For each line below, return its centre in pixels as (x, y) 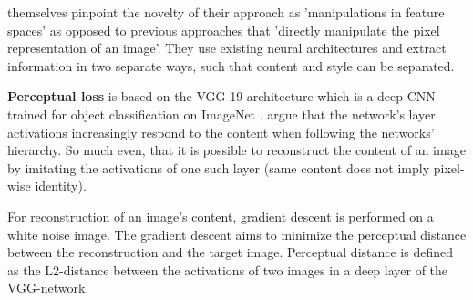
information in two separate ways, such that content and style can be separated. (231, 65)
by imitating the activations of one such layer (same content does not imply (219, 167)
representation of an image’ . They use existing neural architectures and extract (227, 48)
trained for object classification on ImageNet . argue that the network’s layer (221, 114)
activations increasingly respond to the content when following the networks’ (221, 132)
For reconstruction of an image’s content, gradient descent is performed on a (221, 216)
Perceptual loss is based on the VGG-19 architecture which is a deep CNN (221, 96)
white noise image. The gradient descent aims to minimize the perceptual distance (237, 234)
